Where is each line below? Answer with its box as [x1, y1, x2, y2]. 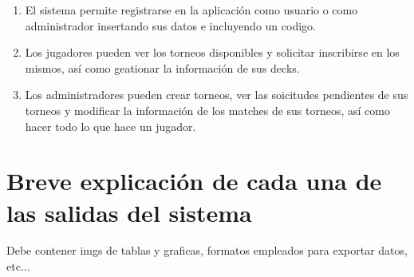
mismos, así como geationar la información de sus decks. [25, 59, 300, 76]
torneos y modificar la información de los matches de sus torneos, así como [25, 101, 390, 118]
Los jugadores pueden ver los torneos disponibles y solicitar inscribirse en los [25, 44, 400, 61]
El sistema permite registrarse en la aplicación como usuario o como [25, 2, 358, 18]
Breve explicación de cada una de [6, 164, 382, 197]
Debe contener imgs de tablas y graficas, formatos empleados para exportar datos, [6, 242, 408, 259]
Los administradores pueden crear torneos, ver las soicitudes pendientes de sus [25, 86, 408, 103]
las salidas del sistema [6, 196, 252, 228]
